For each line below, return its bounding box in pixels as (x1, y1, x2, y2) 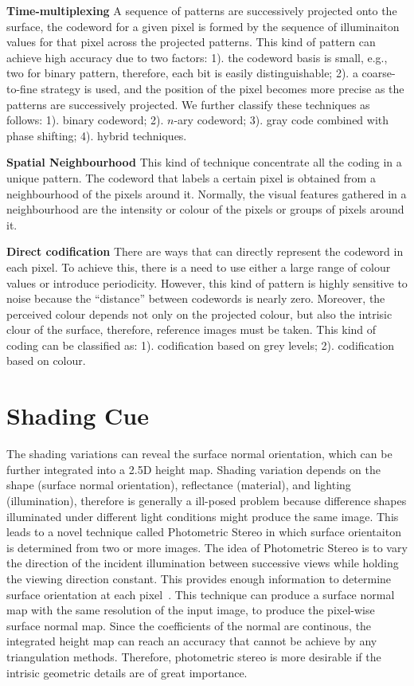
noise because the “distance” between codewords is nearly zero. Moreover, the (6, 290, 385, 307)
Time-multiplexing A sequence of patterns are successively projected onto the (6, 2, 397, 18)
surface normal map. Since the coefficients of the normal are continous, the (6, 617, 372, 633)
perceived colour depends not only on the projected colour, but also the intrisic (6, 305, 393, 322)
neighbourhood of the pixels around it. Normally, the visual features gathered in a (6, 185, 407, 202)
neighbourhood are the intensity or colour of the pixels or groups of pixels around (6, 201, 404, 218)
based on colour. (6, 352, 86, 369)
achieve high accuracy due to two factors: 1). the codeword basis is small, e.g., (6, 49, 388, 65)
